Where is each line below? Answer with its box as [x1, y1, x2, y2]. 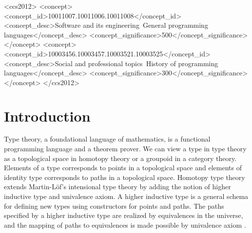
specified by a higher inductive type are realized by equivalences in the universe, [4, 210, 243, 220]
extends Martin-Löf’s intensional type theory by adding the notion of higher [4, 181, 231, 192]
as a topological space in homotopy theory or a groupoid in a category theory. [4, 153, 237, 163]
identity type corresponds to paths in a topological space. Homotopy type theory [4, 172, 245, 182]
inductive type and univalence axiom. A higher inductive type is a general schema [4, 191, 249, 201]
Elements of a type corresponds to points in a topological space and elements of [4, 162, 242, 173]
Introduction [4, 106, 91, 125]
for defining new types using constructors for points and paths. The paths [4, 200, 224, 211]
